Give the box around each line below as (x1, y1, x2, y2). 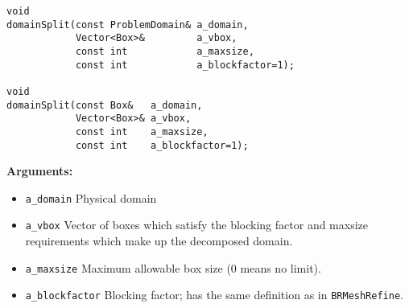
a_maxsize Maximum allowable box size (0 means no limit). (25, 259, 321, 276)
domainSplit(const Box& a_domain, (6, 99, 203, 111)
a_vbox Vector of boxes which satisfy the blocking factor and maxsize (25, 216, 369, 233)
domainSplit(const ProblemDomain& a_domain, (6, 18, 249, 31)
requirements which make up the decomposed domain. (25, 232, 293, 249)
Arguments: (6, 162, 73, 179)
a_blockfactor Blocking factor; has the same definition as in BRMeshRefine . (25, 286, 403, 303)
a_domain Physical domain (25, 189, 157, 206)
